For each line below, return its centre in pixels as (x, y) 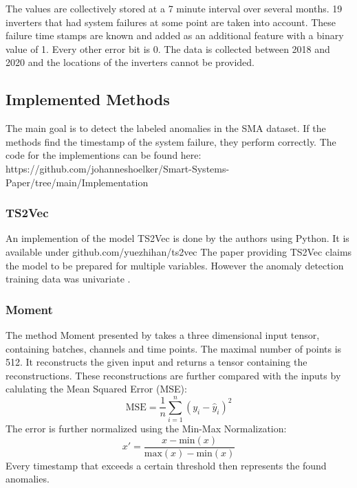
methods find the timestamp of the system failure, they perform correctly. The (171, 141)
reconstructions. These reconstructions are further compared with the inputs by (173, 375)
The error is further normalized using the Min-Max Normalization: (146, 429)
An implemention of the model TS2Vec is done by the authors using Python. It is (177, 238)
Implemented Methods (88, 99)
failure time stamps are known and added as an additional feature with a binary (175, 35)
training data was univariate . (68, 279)
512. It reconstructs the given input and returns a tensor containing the (156, 362)
